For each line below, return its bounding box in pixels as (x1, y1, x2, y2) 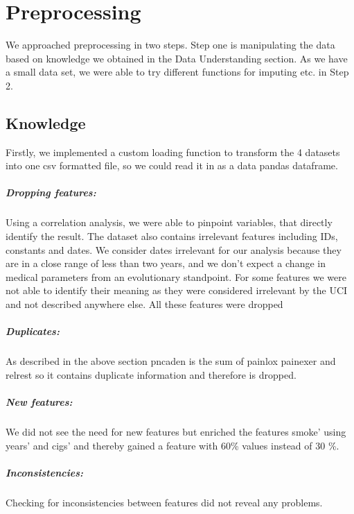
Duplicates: (6, 324, 60, 339)
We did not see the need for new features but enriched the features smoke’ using (6, 424, 346, 438)
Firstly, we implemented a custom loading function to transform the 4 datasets (6, 144, 340, 159)
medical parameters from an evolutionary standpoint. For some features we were (6, 269, 346, 284)
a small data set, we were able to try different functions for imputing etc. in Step (6, 65, 349, 79)
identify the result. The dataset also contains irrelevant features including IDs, (6, 229, 338, 243)
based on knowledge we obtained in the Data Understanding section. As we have (6, 51, 348, 65)
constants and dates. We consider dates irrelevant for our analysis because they (6, 242, 342, 257)
